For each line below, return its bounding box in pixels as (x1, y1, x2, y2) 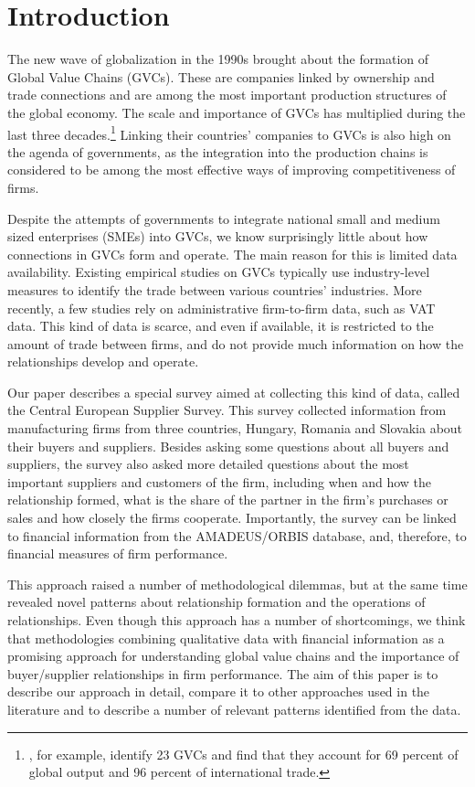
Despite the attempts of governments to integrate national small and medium (7, 208, 440, 228)
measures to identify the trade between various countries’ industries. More (7, 280, 422, 299)
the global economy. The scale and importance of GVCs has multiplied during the (7, 102, 466, 122)
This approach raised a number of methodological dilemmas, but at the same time (7, 574, 468, 593)
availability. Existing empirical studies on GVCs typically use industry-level (7, 262, 430, 282)
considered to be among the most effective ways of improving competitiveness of (7, 160, 456, 179)
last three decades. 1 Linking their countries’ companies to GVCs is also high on (7, 122, 451, 144)
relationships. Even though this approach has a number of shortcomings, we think (7, 611, 466, 629)
